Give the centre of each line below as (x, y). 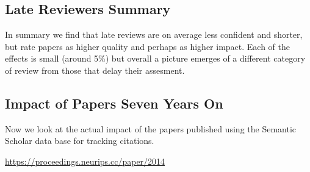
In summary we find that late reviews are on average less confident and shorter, (154, 34)
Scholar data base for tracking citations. (80, 141)
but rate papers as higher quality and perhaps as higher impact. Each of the (148, 46)
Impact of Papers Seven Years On (114, 103)
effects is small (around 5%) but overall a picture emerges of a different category (155, 58)
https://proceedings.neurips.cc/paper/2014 (85, 161)
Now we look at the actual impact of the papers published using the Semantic (151, 128)
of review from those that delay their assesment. (95, 70)
